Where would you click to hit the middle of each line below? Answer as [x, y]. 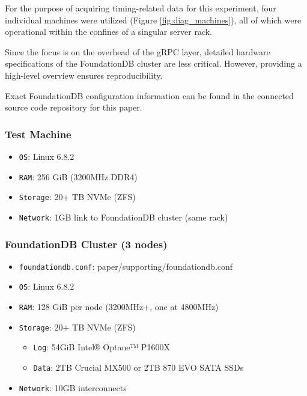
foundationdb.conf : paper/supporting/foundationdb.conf [126, 266]
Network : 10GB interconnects [73, 387]
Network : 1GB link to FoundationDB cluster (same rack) [123, 217]
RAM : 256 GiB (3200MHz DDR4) [78, 176]
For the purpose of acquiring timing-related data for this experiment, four [141, 8]
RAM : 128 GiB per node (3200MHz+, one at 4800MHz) [119, 307]
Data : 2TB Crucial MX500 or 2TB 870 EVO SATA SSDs [138, 367]
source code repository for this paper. [74, 107]
